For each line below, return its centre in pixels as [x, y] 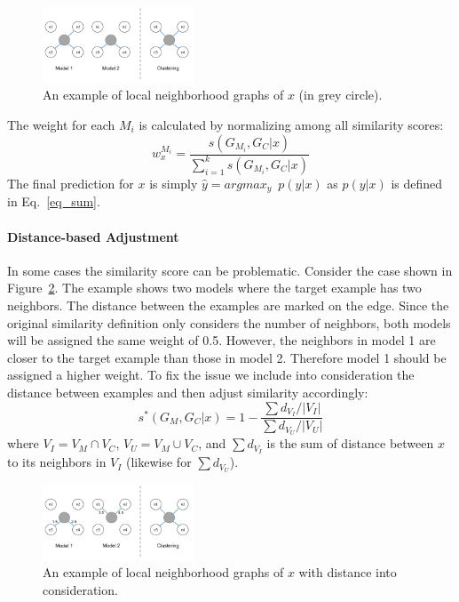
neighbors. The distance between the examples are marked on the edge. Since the [228, 305]
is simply [174, 183]
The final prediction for [71, 183]
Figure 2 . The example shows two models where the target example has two [214, 288]
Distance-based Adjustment [93, 236]
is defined [417, 183]
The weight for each [61, 124]
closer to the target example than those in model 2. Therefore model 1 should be [227, 357]
